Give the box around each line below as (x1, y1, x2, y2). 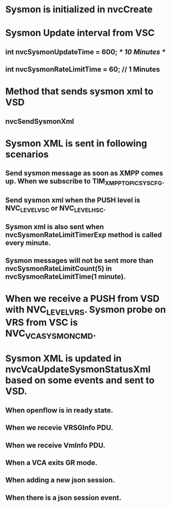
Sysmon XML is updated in (5, 353, 122, 365)
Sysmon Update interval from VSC (5, 27, 155, 39)
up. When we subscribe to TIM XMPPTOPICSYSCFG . (5, 177, 164, 187)
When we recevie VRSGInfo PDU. (5, 423, 113, 432)
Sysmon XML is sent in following (5, 137, 147, 149)
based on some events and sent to (5, 374, 155, 386)
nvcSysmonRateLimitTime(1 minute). (5, 272, 126, 281)
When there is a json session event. (5, 493, 122, 502)
